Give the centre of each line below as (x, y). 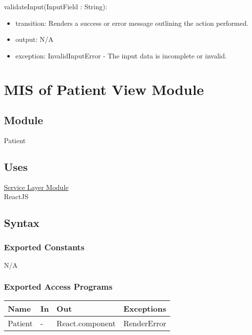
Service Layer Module (36, 187)
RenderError (145, 323)
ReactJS (16, 196)
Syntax (22, 223)
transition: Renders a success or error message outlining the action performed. (132, 23)
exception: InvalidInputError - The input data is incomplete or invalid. (121, 55)
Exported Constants (44, 247)
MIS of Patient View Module (104, 89)
